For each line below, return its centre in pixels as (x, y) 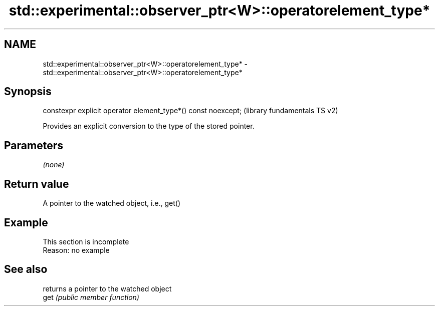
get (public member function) (91, 297)
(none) (54, 165)
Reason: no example (76, 250)
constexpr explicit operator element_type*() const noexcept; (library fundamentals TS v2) (190, 111)
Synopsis (28, 92)
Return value (37, 184)
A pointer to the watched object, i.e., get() (112, 203)
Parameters (34, 145)
